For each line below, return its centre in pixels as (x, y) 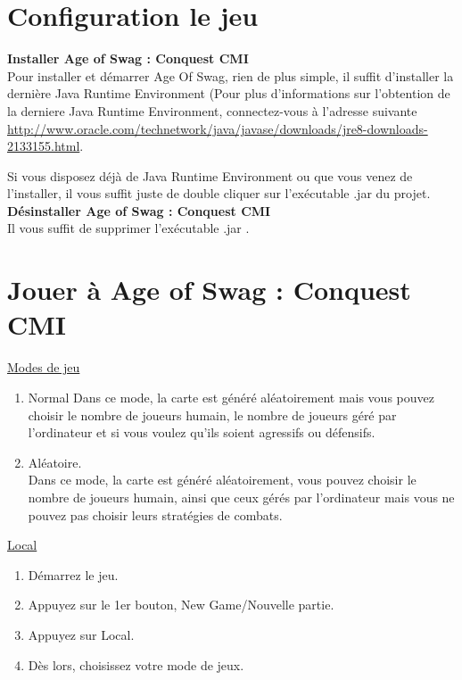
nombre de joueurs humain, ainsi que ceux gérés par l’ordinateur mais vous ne (241, 497)
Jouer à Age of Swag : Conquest (209, 290)
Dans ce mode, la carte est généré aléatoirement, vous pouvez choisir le (222, 480)
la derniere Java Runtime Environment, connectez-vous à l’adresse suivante (212, 110)
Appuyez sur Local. (81, 634)
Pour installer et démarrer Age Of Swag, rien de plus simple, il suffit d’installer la (231, 75)
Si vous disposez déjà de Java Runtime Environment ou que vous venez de (210, 175)
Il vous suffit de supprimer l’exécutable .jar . (128, 228)
